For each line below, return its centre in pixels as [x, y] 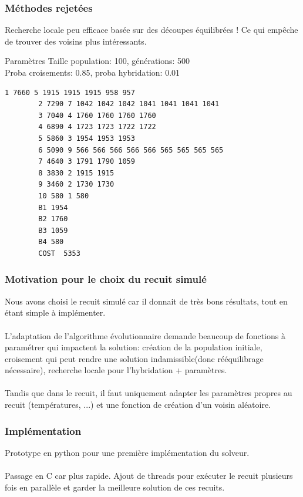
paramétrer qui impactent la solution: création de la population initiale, [134, 347]
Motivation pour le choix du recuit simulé [106, 279]
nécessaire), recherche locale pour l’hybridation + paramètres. [116, 370]
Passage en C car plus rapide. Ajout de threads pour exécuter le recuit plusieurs [149, 476]
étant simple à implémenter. [55, 312]
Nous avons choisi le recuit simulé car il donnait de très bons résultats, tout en [146, 301]
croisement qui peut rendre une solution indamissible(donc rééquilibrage [134, 358]
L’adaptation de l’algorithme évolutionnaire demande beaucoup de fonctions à [145, 335]
